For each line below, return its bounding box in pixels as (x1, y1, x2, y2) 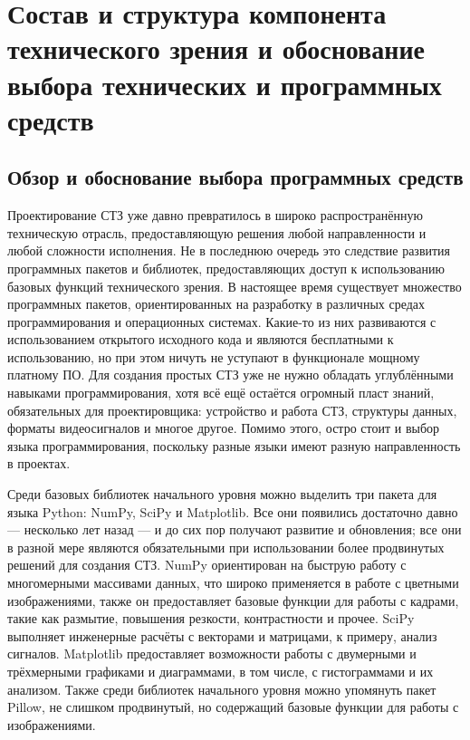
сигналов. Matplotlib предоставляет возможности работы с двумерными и (7, 644, 417, 663)
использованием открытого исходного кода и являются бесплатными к (7, 330, 394, 349)
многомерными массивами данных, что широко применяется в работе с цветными (7, 573, 459, 592)
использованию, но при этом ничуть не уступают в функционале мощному (7, 347, 420, 366)
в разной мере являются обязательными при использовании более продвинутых (7, 537, 445, 556)
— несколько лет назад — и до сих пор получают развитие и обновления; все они (7, 520, 462, 539)
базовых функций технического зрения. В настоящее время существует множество (7, 276, 462, 295)
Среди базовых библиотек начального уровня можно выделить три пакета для (7, 485, 437, 504)
